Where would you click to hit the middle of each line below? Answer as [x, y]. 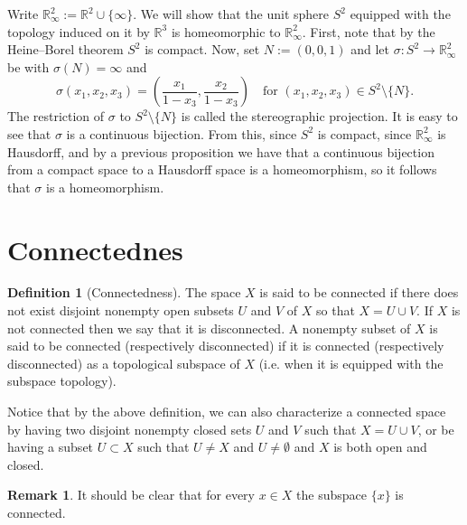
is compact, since [364, 133]
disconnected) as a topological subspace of [124, 363]
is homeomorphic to [226, 31]
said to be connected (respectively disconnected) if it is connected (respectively [226, 346]
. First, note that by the [369, 31]
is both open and [380, 447]
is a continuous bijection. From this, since [182, 133]
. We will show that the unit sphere [231, 14]
